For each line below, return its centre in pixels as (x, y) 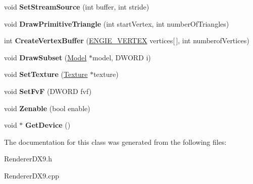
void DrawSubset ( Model (45, 57)
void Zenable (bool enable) (47, 108)
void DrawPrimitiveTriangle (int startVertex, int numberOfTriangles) (117, 23)
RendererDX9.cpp (32, 175)
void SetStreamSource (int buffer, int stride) (77, 7)
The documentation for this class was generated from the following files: (115, 142)
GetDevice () (48, 125)
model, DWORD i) (122, 57)
